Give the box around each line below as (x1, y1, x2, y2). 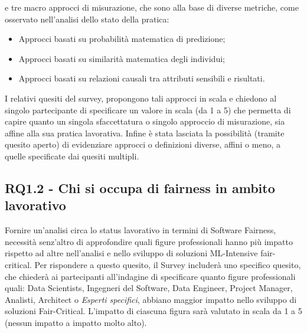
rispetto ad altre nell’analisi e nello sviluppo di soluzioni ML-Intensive (5, 247, 258, 259)
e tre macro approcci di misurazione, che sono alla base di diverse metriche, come (5, 1, 299, 13)
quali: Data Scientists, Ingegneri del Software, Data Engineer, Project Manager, (5, 282, 293, 294)
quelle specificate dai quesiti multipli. (5, 149, 139, 162)
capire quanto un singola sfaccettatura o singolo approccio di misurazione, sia (5, 115, 285, 128)
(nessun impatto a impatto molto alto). (5, 316, 147, 328)
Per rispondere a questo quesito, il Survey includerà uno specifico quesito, (34, 258, 301, 270)
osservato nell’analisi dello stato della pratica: (5, 12, 169, 25)
